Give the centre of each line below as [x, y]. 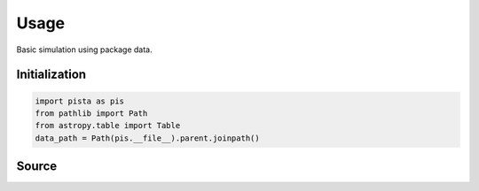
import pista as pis [79, 101]
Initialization [51, 75]
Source [37, 167]
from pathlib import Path [91, 113]
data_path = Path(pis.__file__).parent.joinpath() [148, 138]
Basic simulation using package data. [84, 50]
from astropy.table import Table [108, 126]
